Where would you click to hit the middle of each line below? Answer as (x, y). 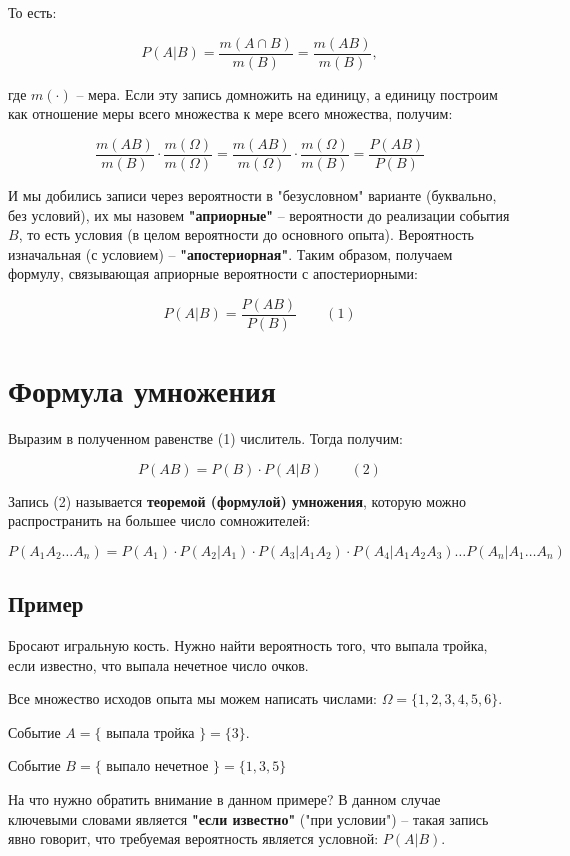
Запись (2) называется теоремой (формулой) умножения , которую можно (237, 500)
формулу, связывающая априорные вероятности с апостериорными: (213, 273)
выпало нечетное (157, 765)
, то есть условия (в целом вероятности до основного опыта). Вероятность (246, 234)
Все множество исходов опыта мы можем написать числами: (192, 698)
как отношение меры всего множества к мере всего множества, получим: (230, 113)
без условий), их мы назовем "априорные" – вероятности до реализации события (259, 214)
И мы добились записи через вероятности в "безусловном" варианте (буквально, (252, 194)
